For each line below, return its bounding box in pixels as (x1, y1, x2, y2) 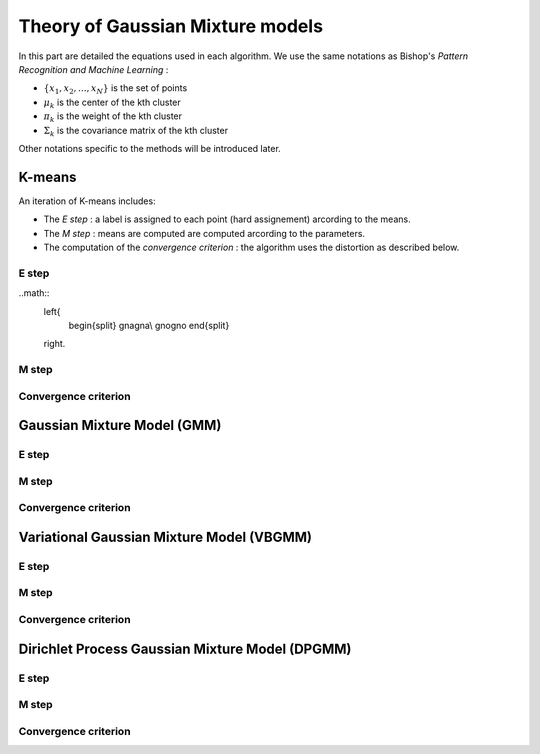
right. (43, 338, 66, 350)
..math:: (18, 287, 50, 299)
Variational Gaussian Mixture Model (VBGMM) (18, 528, 312, 545)
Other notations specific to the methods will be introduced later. (18, 142, 282, 154)
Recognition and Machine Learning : (18, 63, 169, 75)
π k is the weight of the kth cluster (43, 110, 183, 124)
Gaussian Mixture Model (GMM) (18, 417, 222, 434)
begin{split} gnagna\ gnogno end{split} (68, 319, 230, 331)
